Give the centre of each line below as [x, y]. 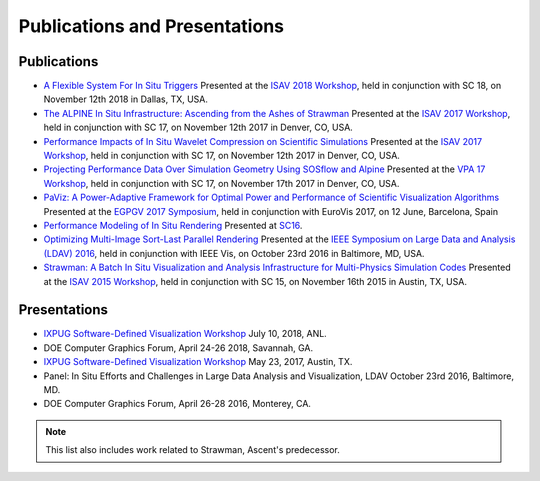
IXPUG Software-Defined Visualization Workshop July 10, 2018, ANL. [185, 334]
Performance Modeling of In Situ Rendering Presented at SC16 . [173, 225]
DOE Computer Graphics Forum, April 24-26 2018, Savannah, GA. [178, 347]
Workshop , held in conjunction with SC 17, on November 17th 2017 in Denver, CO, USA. [221, 183]
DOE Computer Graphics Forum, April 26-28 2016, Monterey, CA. [177, 404]
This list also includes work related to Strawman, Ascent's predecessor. [192, 450]
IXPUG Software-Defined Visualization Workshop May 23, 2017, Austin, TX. [198, 362]
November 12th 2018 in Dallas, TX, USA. [126, 99]
